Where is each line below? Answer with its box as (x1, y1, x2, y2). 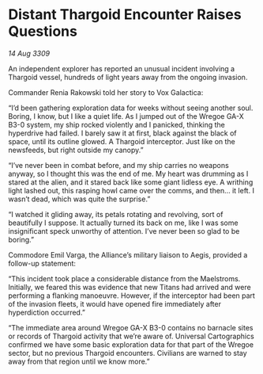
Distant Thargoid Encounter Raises (8, 6, 242, 24)
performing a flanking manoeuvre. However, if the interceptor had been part (8, 291, 255, 300)
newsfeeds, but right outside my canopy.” (8, 145, 144, 155)
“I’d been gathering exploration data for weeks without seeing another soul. (8, 103, 254, 113)
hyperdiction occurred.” (8, 307, 85, 317)
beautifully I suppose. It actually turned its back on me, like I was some (8, 218, 239, 227)
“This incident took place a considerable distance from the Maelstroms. (8, 273, 241, 283)
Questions (8, 22, 77, 40)
